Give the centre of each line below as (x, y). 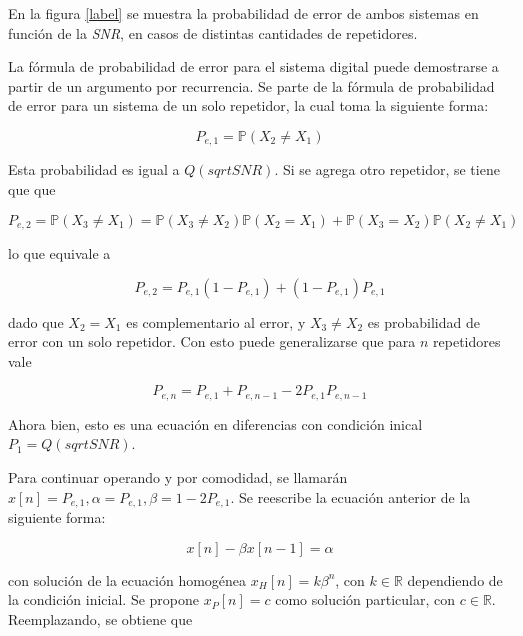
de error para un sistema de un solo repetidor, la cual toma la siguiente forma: (248, 105)
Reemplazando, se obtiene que (100, 618)
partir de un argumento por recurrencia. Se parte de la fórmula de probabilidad (251, 85)
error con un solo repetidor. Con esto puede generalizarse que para (212, 341)
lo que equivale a (59, 253)
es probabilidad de (423, 321)
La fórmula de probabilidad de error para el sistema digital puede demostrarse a (253, 66)
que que (32, 189)
